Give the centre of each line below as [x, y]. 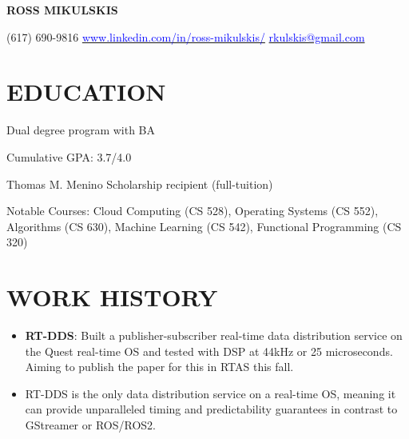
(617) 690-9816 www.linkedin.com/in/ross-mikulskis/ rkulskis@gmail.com [186, 36]
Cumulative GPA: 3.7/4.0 [69, 156]
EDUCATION [86, 92]
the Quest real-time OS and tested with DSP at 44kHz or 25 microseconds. [209, 351]
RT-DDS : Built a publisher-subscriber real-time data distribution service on [214, 335]
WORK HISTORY [112, 297]
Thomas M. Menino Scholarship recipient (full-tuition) [140, 184]
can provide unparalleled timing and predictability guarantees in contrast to [211, 409]
